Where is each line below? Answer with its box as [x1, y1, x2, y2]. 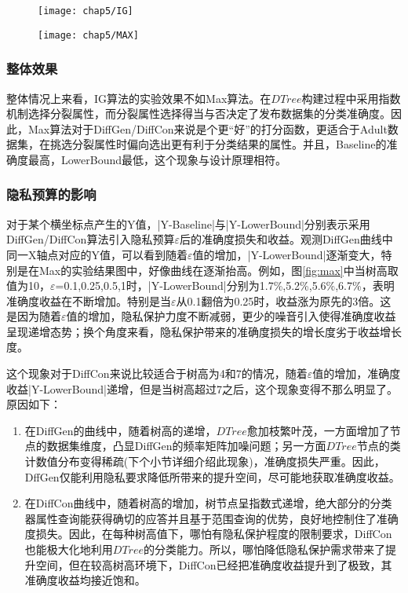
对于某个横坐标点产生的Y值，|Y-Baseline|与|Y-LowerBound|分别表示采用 [6, 215, 370, 232]
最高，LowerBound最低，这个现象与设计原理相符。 [27, 151, 287, 167]
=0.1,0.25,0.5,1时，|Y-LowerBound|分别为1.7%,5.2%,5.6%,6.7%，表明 [55, 277, 395, 294]
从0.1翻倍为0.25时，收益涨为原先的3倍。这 [176, 292, 392, 309]
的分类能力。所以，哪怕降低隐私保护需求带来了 [143, 541, 385, 557]
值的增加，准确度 [312, 365, 401, 382]
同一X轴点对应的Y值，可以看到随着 [6, 246, 188, 262]
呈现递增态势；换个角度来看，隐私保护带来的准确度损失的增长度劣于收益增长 [6, 323, 402, 339]
